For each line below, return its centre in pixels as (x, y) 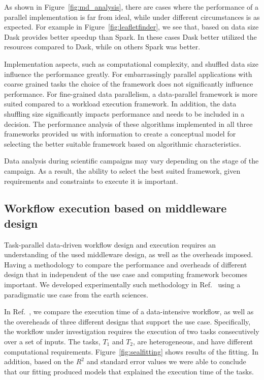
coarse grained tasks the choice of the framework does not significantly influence (129, 84)
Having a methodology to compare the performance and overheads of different (126, 264)
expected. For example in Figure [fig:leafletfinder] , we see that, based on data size (131, 27)
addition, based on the (39, 361)
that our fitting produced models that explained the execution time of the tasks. (129, 371)
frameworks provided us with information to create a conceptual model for (120, 134)
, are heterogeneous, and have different (193, 342)
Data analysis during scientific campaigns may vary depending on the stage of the (131, 161)
